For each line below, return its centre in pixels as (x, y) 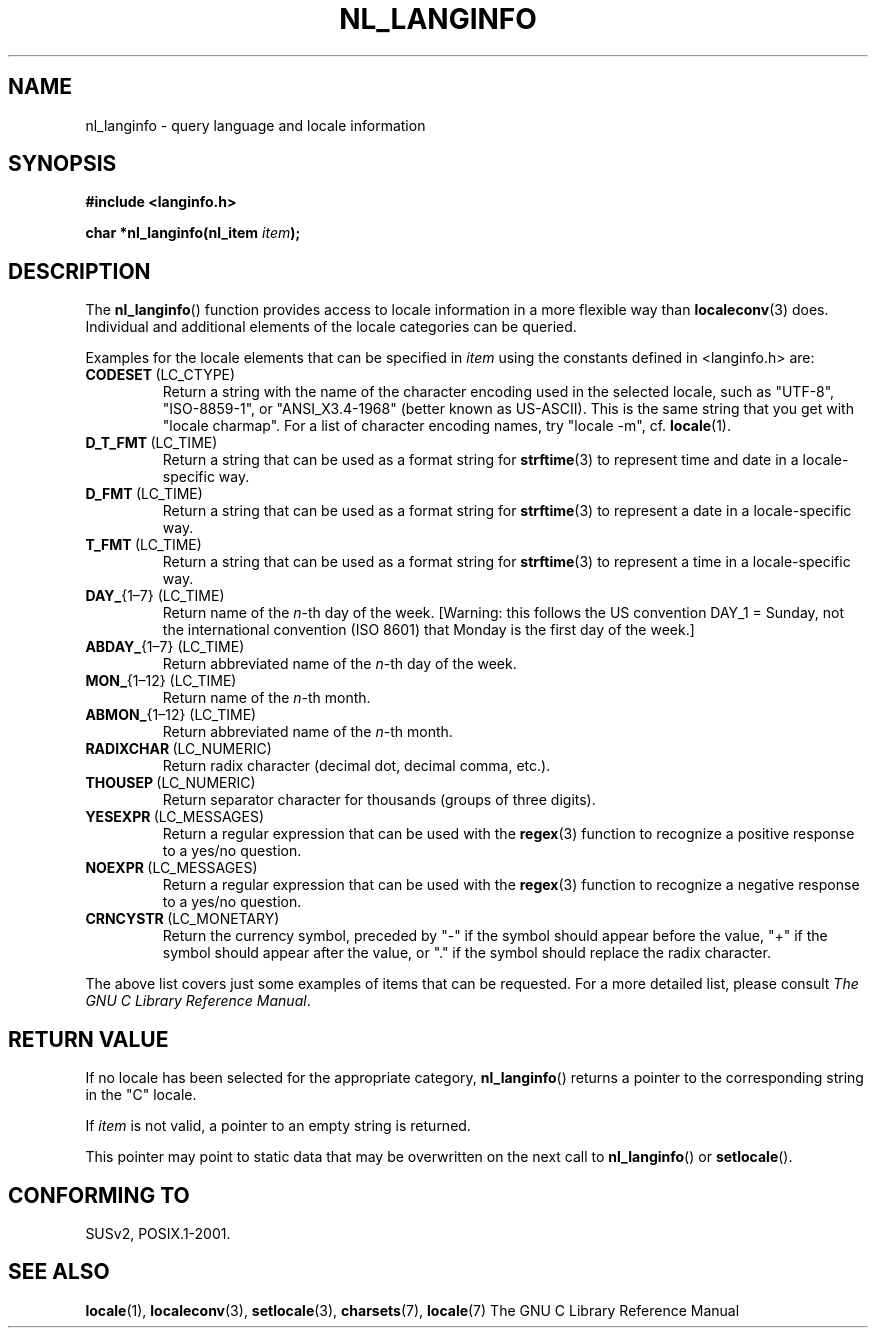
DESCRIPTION (79, 271)
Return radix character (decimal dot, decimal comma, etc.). (356, 766)
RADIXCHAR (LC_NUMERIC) (178, 749)
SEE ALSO (59, 1272)
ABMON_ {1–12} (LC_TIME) (171, 715)
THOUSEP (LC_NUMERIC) (170, 783)
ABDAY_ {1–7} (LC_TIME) (165, 647)
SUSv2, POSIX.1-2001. (158, 1233)
